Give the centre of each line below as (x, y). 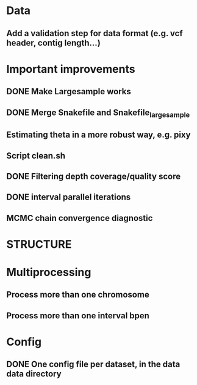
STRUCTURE (39, 244)
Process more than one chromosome (78, 295)
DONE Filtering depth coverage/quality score (94, 176)
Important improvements (71, 69)
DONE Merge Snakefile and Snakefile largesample (98, 113)
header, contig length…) (53, 43)
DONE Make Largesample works (69, 92)
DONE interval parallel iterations (69, 197)
